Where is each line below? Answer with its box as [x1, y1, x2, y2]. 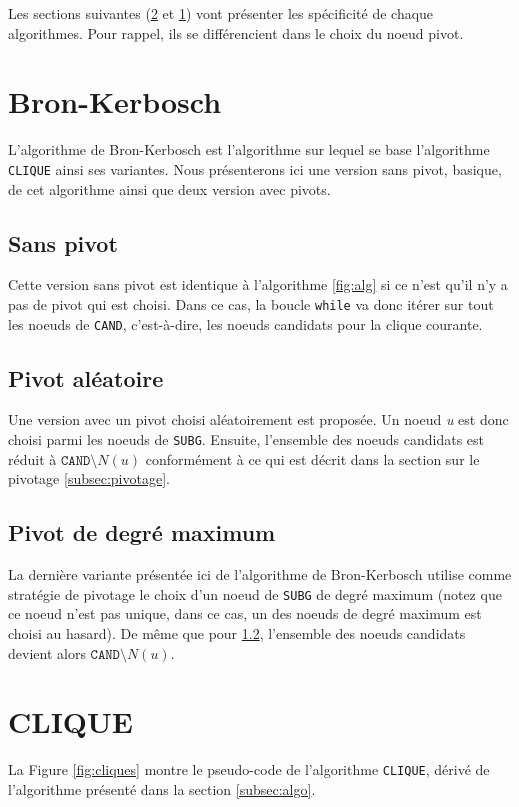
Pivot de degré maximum [8, 517, 276, 548]
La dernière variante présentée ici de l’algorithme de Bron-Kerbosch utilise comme [8, 564, 512, 585]
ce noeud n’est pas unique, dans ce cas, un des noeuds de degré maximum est [8, 603, 482, 624]
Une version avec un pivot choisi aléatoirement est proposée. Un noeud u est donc [8, 409, 509, 430]
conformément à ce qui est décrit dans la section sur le [145, 448, 480, 469]
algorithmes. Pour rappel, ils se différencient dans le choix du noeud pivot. [8, 22, 464, 43]
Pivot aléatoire [8, 362, 164, 393]
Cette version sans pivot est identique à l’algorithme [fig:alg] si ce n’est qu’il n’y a [8, 274, 508, 295]
